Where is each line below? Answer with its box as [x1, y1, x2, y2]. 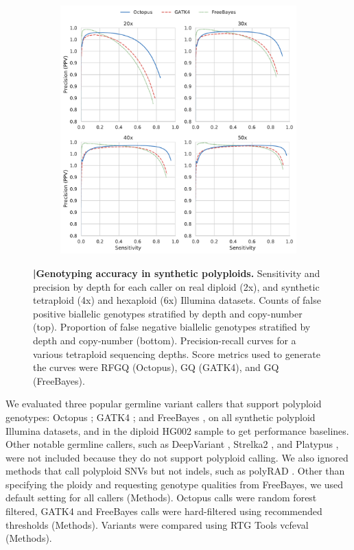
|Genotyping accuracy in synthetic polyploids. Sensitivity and [33, 265, 320, 280]
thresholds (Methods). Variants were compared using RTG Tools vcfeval [5, 517, 309, 531]
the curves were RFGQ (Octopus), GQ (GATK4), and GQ [33, 360, 279, 374]
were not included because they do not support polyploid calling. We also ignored [5, 450, 349, 464]
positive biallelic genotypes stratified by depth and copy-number [33, 306, 303, 320]
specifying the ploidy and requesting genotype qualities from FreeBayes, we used [5, 477, 344, 491]
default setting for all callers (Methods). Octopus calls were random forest [5, 490, 317, 505]
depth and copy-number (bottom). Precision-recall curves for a [33, 333, 296, 347]
